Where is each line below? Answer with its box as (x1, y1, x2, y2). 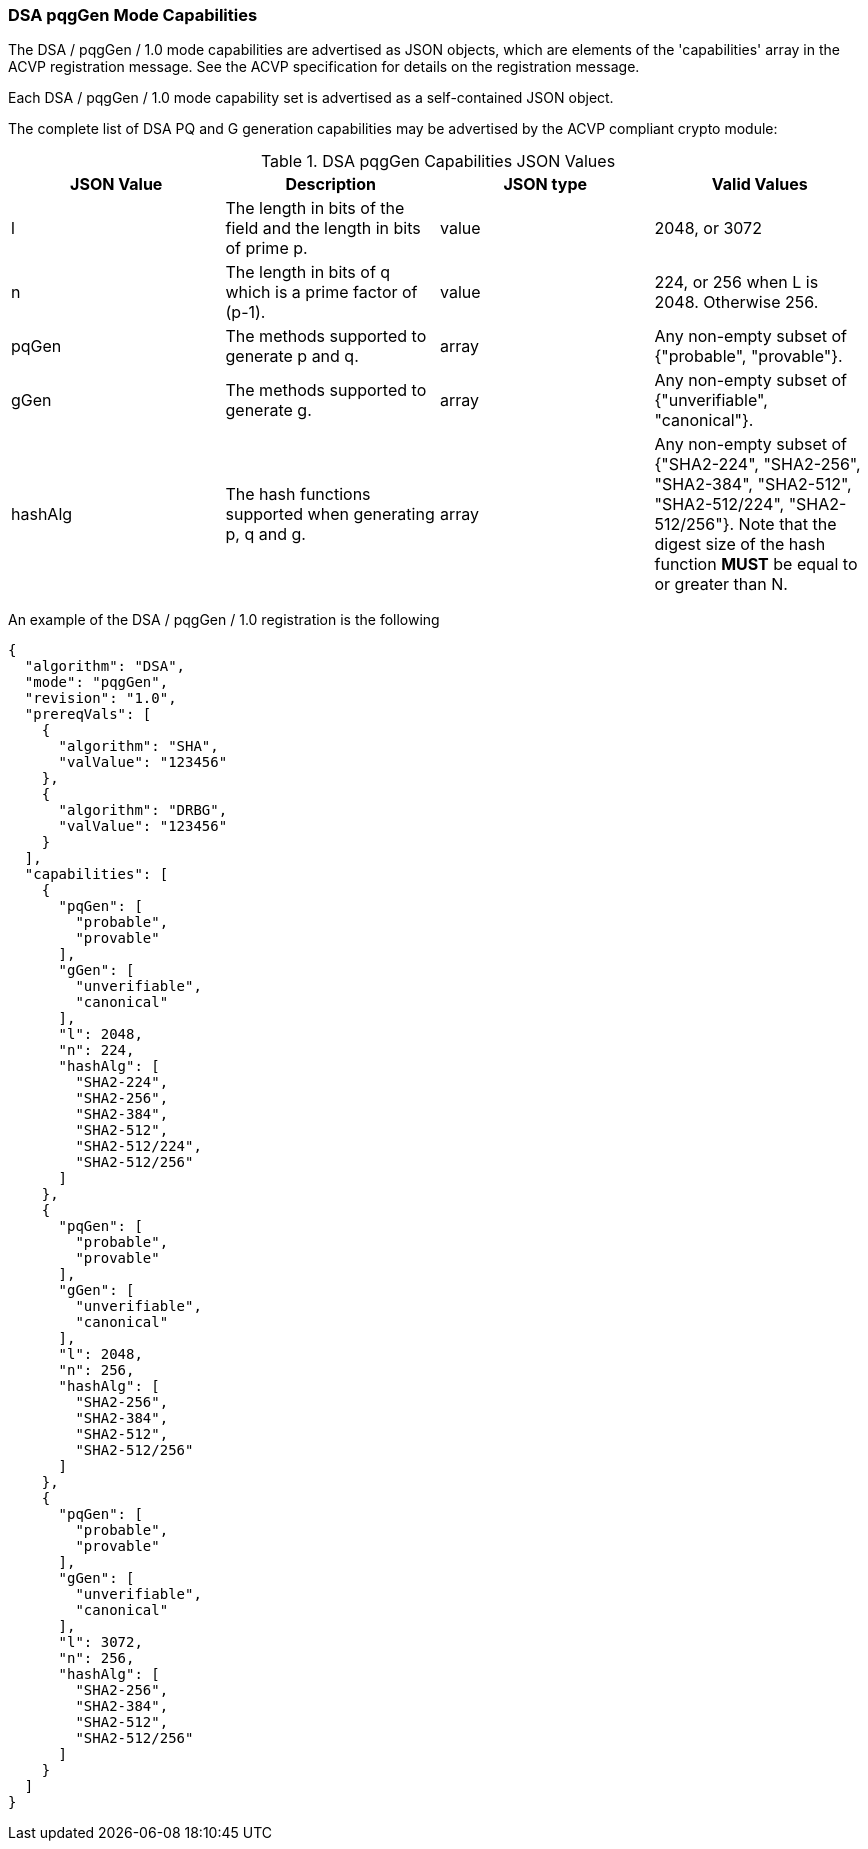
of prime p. (225, 238, 308, 259)
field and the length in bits (225, 218, 421, 239)
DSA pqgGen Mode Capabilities (8, 5, 258, 25)
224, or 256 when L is (654, 272, 819, 293)
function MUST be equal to (654, 554, 858, 575)
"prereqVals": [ (24, 706, 152, 723)
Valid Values (711, 174, 808, 195)
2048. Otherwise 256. (654, 292, 819, 313)
